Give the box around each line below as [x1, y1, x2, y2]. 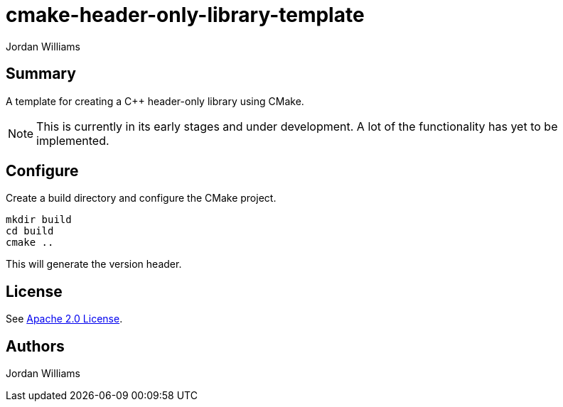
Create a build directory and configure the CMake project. [6, 192, 277, 205]
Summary [6, 65, 76, 83]
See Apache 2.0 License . [6, 313, 123, 325]
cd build [6, 225, 54, 237]
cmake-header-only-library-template [6, 3, 365, 27]
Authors [6, 337, 65, 355]
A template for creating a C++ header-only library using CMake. [6, 94, 304, 107]
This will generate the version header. [6, 258, 182, 271]
